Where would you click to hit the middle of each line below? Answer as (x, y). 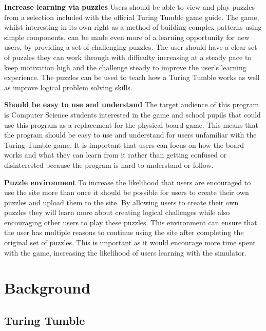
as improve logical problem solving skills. (68, 87)
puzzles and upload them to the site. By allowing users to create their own (121, 202)
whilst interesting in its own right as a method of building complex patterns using (133, 27)
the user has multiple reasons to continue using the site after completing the (124, 232)
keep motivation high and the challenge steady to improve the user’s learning (125, 67)
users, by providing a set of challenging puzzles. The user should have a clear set (131, 47)
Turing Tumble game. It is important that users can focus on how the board (124, 144)
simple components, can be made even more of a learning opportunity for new (127, 37)
